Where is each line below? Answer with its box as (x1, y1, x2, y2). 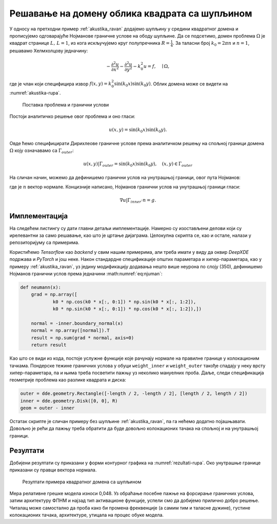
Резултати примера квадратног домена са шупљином (22, 479, 142, 485)
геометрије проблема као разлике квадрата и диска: (9, 377, 127, 383)
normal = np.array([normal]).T (31, 327, 110, 334)
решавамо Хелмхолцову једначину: (9, 48, 88, 54)
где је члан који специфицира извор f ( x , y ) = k (9, 80, 112, 87)
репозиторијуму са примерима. (9, 239, 80, 246)
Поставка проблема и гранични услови (22, 101, 109, 108)
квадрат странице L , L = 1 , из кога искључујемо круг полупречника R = (9, 40, 170, 46)
